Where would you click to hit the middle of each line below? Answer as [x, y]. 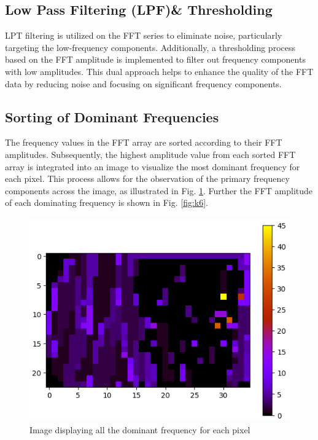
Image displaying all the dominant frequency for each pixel [140, 429]
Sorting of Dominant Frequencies [112, 116]
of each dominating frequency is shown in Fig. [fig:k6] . [107, 202]
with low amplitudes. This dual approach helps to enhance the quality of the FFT [159, 71]
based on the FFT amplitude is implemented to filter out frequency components [155, 59]
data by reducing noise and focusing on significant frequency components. [143, 83]
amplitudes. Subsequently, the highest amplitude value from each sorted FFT [150, 154]
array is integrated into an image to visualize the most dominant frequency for [153, 166]
